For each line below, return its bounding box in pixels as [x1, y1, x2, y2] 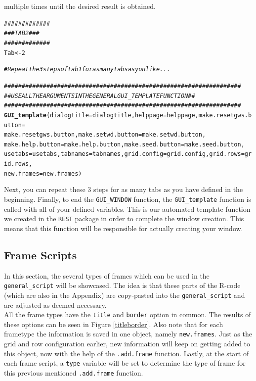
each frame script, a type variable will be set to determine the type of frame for [4, 358, 246, 368]
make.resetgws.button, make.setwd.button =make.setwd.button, [4, 131, 206, 139]
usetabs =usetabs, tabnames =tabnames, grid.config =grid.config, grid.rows [4, 150, 241, 158]
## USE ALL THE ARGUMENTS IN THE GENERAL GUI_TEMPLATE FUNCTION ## [4, 92, 195, 99]
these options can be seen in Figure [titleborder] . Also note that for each [4, 319, 223, 329]
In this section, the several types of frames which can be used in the [4, 270, 210, 281]
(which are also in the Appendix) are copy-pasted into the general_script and [4, 289, 245, 300]
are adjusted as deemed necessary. [4, 299, 107, 310]
